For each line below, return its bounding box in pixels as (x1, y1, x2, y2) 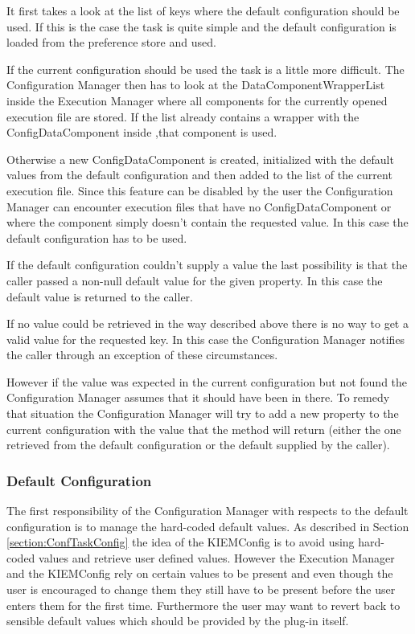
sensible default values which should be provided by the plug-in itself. (6, 612, 349, 629)
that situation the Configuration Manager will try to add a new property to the (6, 405, 399, 422)
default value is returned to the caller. (6, 288, 193, 305)
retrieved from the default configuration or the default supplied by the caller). (6, 436, 390, 453)
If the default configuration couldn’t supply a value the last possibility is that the (6, 256, 408, 273)
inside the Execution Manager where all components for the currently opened (6, 92, 388, 108)
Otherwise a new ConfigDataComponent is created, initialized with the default (6, 150, 394, 167)
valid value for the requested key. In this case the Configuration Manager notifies (6, 330, 405, 347)
